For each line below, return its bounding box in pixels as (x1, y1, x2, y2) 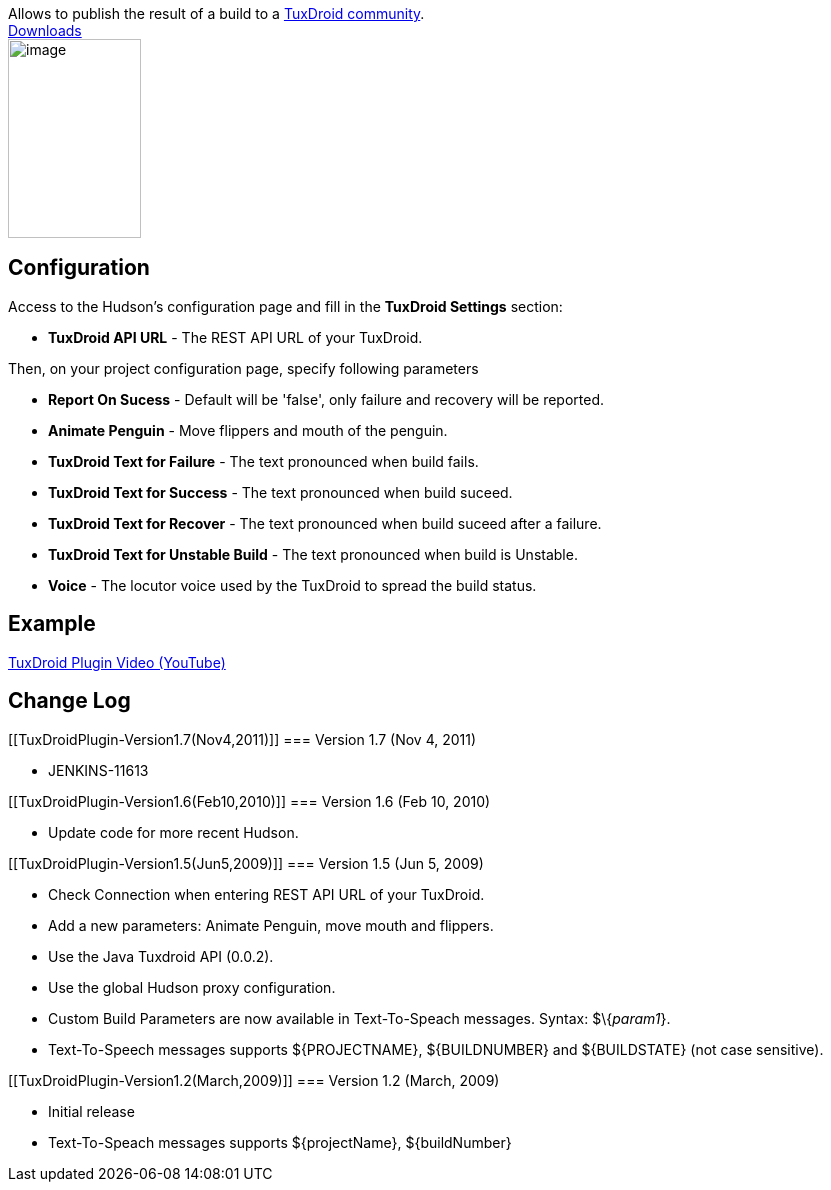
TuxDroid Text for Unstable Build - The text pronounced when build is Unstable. (48, 545, 578, 563)
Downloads (8, 22, 82, 39)
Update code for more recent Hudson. (48, 823, 299, 841)
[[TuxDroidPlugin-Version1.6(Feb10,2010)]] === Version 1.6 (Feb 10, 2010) (8, 792, 491, 810)
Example (8, 611, 96, 637)
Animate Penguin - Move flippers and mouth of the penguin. (48, 421, 448, 439)
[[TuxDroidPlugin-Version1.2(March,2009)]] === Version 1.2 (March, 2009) (8, 1071, 500, 1089)
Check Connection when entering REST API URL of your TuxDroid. (48, 885, 485, 903)
